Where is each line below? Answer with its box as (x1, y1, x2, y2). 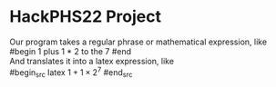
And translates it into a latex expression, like (9, 55, 175, 66)
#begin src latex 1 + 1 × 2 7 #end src (9, 65, 133, 80)
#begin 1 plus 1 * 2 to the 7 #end (9, 45, 132, 56)
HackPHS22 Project (9, 6, 162, 27)
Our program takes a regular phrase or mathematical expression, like (9, 36, 267, 47)
